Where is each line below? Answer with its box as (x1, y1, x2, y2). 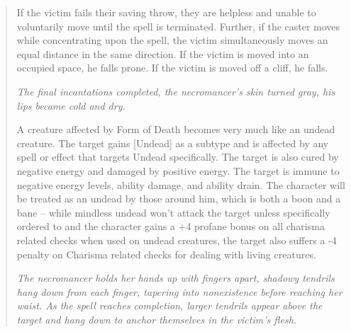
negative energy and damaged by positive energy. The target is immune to (16, 163, 340, 178)
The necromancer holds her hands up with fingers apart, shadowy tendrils (16, 270, 335, 285)
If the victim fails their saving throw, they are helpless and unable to (16, 5, 316, 19)
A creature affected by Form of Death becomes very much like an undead (16, 122, 335, 137)
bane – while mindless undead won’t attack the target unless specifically (16, 205, 330, 219)
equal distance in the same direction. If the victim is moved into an (16, 46, 309, 61)
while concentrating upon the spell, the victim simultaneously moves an (16, 33, 328, 47)
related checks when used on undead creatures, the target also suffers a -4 (16, 232, 337, 247)
